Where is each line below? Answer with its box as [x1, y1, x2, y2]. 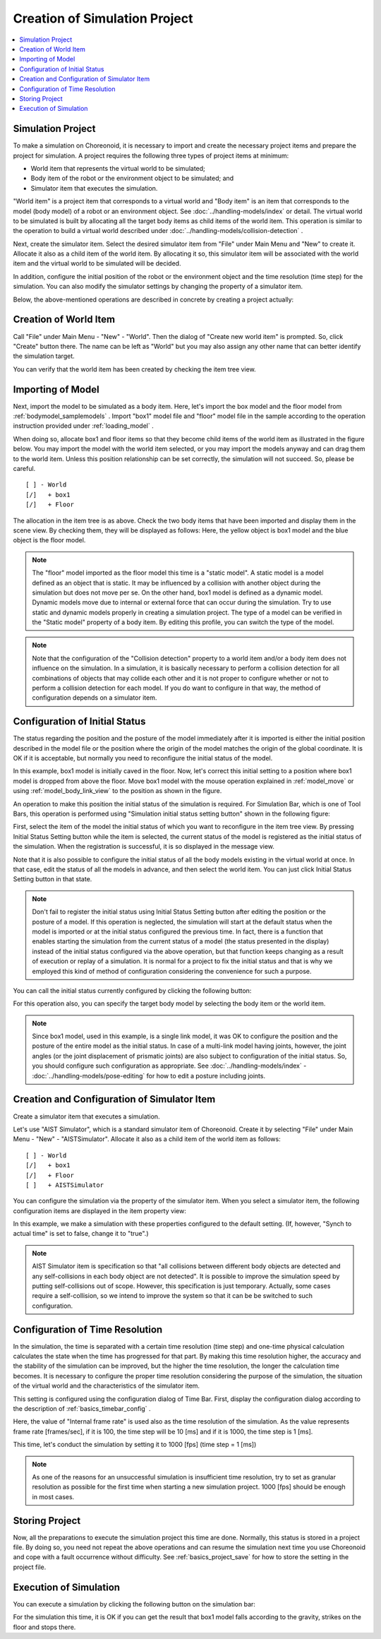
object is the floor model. [13, 536, 86, 544]
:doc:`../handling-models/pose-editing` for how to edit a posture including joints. [32, 1071, 266, 1080]
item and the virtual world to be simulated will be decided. [13, 259, 181, 268]
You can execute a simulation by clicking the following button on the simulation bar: [13, 1599, 255, 1608]
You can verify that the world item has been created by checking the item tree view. [13, 364, 257, 374]
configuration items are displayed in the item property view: [13, 1206, 186, 1215]
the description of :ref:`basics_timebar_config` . [13, 1405, 151, 1413]
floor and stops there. [13, 1623, 76, 1631]
